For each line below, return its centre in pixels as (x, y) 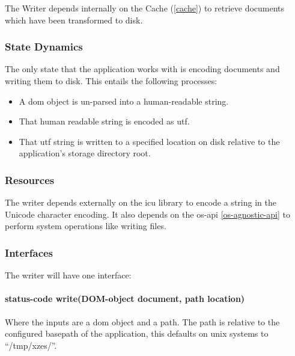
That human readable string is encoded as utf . (104, 121)
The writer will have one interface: (68, 275)
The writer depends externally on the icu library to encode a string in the (141, 202)
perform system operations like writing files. (86, 226)
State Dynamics (44, 47)
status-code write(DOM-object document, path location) (125, 299)
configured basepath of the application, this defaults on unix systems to (137, 333)
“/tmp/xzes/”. (31, 345)
